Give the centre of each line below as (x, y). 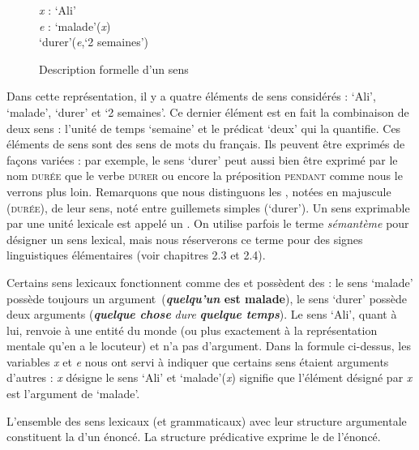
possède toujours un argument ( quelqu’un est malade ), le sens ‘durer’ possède (207, 298)
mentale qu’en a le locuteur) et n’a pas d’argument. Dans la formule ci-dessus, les (209, 346)
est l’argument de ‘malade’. (73, 394)
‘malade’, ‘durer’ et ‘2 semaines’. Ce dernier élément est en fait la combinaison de (208, 111)
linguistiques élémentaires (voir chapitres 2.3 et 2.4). (136, 255)
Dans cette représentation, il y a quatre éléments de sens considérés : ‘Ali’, (191, 96)
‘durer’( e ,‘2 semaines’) (94, 42)
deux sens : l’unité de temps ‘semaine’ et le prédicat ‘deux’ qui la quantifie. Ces (204, 128)
